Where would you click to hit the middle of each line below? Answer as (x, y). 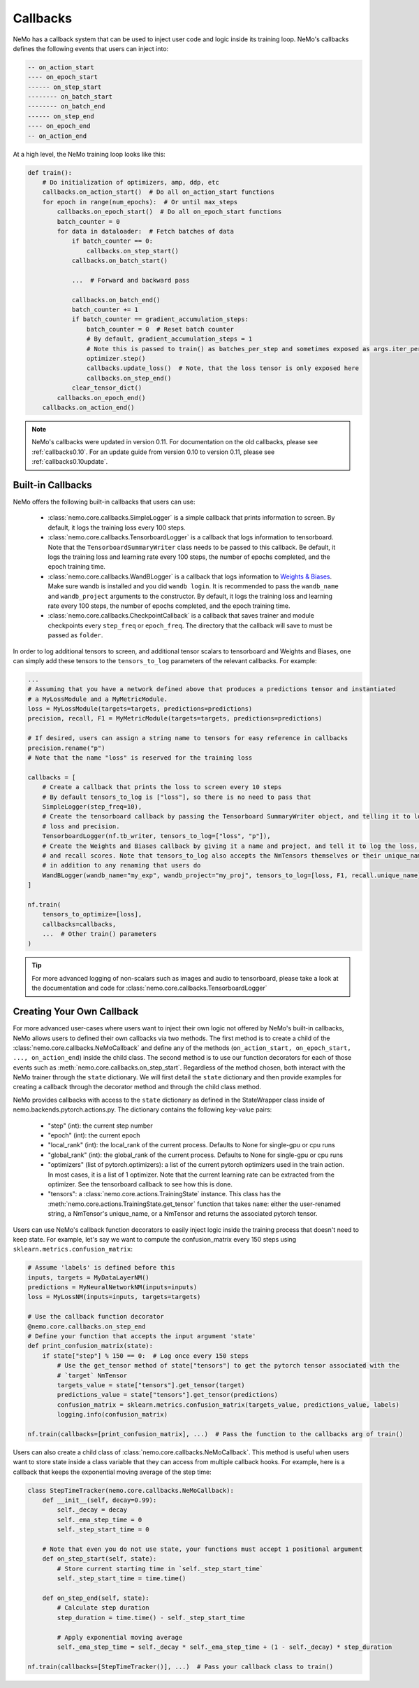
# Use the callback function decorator (96, 1317)
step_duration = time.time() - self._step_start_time (151, 1617)
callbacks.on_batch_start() (119, 261)
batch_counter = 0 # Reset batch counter (160, 329)
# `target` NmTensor (92, 1375)
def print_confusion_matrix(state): (90, 1346)
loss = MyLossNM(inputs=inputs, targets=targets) (114, 1297)
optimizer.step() (116, 359)
